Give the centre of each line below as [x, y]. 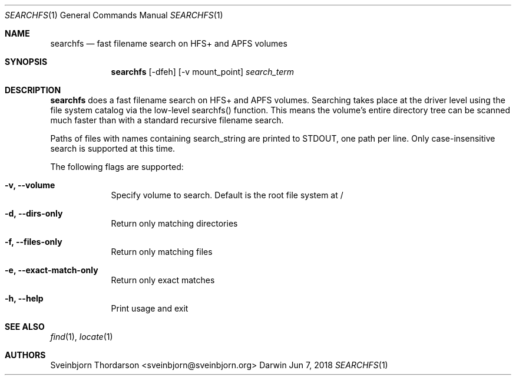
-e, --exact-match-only [52, 270]
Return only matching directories [174, 223]
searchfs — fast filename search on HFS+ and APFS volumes [169, 43]
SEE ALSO [25, 327]
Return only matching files [162, 252]
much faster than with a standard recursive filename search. [167, 120]
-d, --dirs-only [34, 213]
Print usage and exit [150, 308]
